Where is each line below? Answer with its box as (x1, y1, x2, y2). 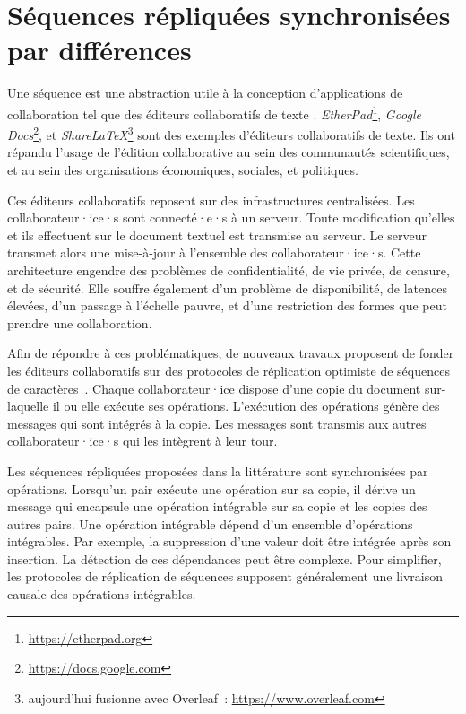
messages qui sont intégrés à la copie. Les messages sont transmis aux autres (7, 414, 427, 432)
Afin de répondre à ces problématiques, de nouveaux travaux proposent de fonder (7, 344, 454, 362)
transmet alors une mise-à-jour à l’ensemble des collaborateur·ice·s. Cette (7, 243, 421, 262)
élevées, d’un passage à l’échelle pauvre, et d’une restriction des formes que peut (7, 296, 447, 315)
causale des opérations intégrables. (7, 585, 196, 604)
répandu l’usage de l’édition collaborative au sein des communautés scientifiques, (7, 143, 450, 161)
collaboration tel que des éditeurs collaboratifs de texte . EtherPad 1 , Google (7, 101, 422, 123)
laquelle (7, 396, 49, 415)
